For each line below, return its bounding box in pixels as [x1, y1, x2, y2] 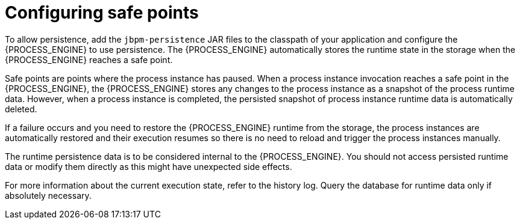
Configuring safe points [5, 2, 199, 23]
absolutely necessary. [5, 190, 92, 201]
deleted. [5, 103, 37, 114]
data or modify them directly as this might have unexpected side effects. [5, 161, 292, 172]
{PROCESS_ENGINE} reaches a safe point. [5, 54, 173, 65]
